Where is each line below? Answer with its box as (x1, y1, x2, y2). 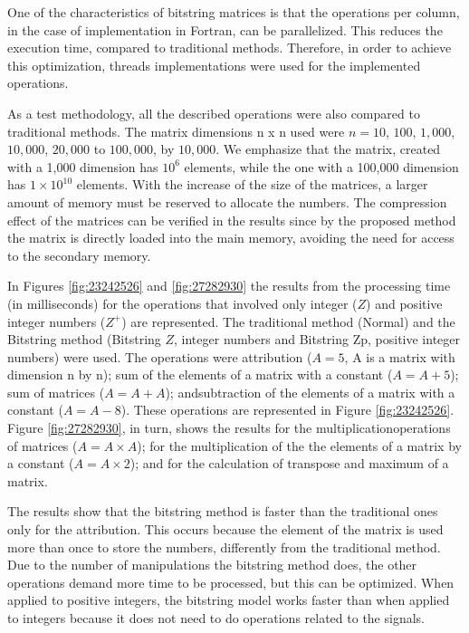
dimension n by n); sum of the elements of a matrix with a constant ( (7, 365, 393, 384)
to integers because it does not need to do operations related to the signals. (7, 609, 425, 627)
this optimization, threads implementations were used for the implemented (7, 55, 421, 74)
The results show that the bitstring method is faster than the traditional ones (7, 502, 438, 521)
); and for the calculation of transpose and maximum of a (129, 454, 449, 473)
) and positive (366, 293, 443, 312)
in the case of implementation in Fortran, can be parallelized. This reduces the (7, 20, 443, 39)
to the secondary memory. (7, 245, 151, 264)
